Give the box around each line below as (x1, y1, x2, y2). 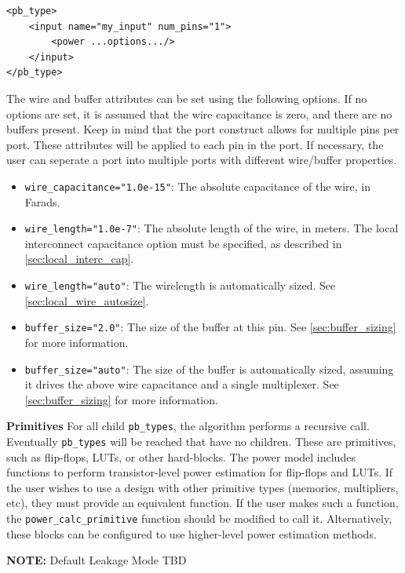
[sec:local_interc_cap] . (24, 250, 134, 267)
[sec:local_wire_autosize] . (24, 292, 149, 308)
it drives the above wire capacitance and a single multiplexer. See (24, 376, 339, 392)
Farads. (24, 193, 60, 210)
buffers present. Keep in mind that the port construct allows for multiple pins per (6, 121, 400, 137)
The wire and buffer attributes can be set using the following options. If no (6, 89, 367, 106)
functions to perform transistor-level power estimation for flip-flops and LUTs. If (6, 464, 393, 480)
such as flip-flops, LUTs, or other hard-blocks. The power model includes (6, 448, 356, 465)
